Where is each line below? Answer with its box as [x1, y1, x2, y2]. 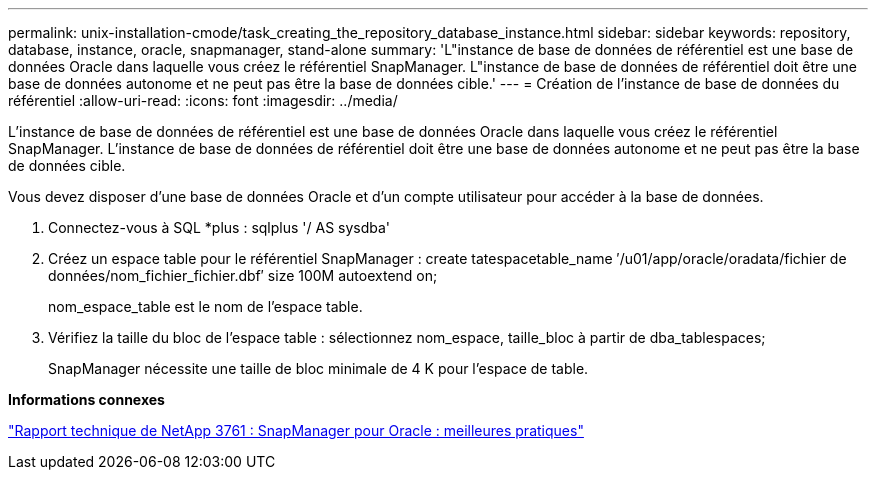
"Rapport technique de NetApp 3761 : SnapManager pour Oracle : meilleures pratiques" [8, 422, 584, 439]
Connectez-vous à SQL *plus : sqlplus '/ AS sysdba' [48, 219, 391, 236]
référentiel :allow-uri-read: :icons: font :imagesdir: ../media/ [8, 92, 398, 109]
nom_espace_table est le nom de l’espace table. [48, 298, 363, 315]
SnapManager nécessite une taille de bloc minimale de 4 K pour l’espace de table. [48, 360, 589, 377]
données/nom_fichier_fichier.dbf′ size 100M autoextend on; [48, 267, 438, 284]
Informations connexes [8, 391, 165, 408]
